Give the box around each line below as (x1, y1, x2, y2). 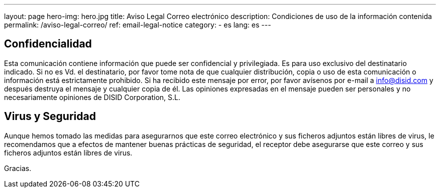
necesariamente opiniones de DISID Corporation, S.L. (4, 92, 181, 101)
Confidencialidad (4, 37, 92, 50)
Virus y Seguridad (4, 110, 96, 123)
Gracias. (4, 163, 32, 172)
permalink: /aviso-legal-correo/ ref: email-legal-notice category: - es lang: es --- (4, 20, 271, 29)
